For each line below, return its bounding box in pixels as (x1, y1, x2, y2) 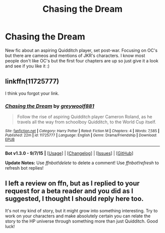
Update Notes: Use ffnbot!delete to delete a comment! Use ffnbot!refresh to (5, 160, 159, 166)
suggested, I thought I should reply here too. (5, 195, 144, 203)
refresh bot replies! (5, 165, 44, 171)
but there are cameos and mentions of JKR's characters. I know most (5, 53, 145, 58)
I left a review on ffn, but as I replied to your (5, 179, 140, 188)
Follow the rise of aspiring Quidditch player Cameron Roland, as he (17, 114, 152, 120)
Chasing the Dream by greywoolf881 (5, 102, 95, 109)
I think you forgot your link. (5, 90, 59, 96)
